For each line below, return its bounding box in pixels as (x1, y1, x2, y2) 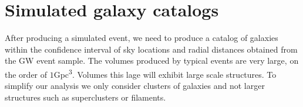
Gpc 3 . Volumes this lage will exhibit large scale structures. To (53, 66, 277, 80)
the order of (5, 68, 48, 80)
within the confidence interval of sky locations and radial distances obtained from (5, 43, 298, 55)
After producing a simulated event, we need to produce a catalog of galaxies (5, 32, 278, 44)
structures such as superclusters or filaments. (5, 91, 166, 103)
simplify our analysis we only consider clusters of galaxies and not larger (5, 80, 265, 92)
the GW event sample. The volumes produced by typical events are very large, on (5, 54, 299, 67)
